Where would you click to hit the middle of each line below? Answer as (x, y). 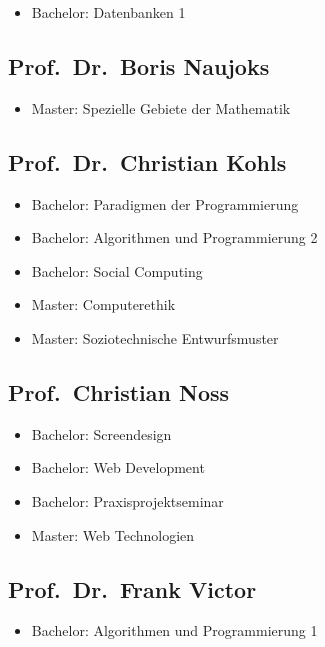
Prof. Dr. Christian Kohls (147, 161)
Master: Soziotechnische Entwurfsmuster (155, 337)
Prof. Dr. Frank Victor (132, 588)
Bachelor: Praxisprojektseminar (127, 500)
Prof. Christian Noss (119, 391)
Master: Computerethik (103, 304)
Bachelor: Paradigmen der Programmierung (165, 203)
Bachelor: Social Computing (117, 270)
